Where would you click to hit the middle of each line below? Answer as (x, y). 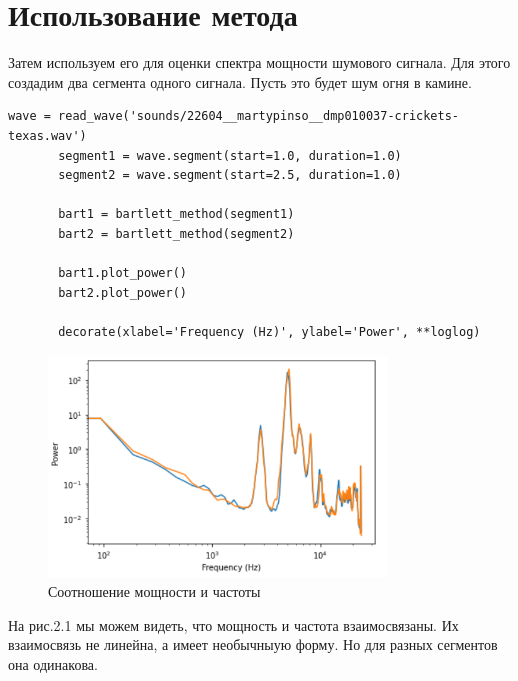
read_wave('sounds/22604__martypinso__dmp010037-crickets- (259, 116)
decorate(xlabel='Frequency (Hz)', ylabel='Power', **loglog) (269, 331)
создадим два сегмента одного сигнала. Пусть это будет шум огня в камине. (240, 81)
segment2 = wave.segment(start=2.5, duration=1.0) (230, 175)
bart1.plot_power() (122, 273)
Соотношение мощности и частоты (154, 591)
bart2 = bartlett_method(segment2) (176, 233)
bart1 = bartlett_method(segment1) (176, 214)
